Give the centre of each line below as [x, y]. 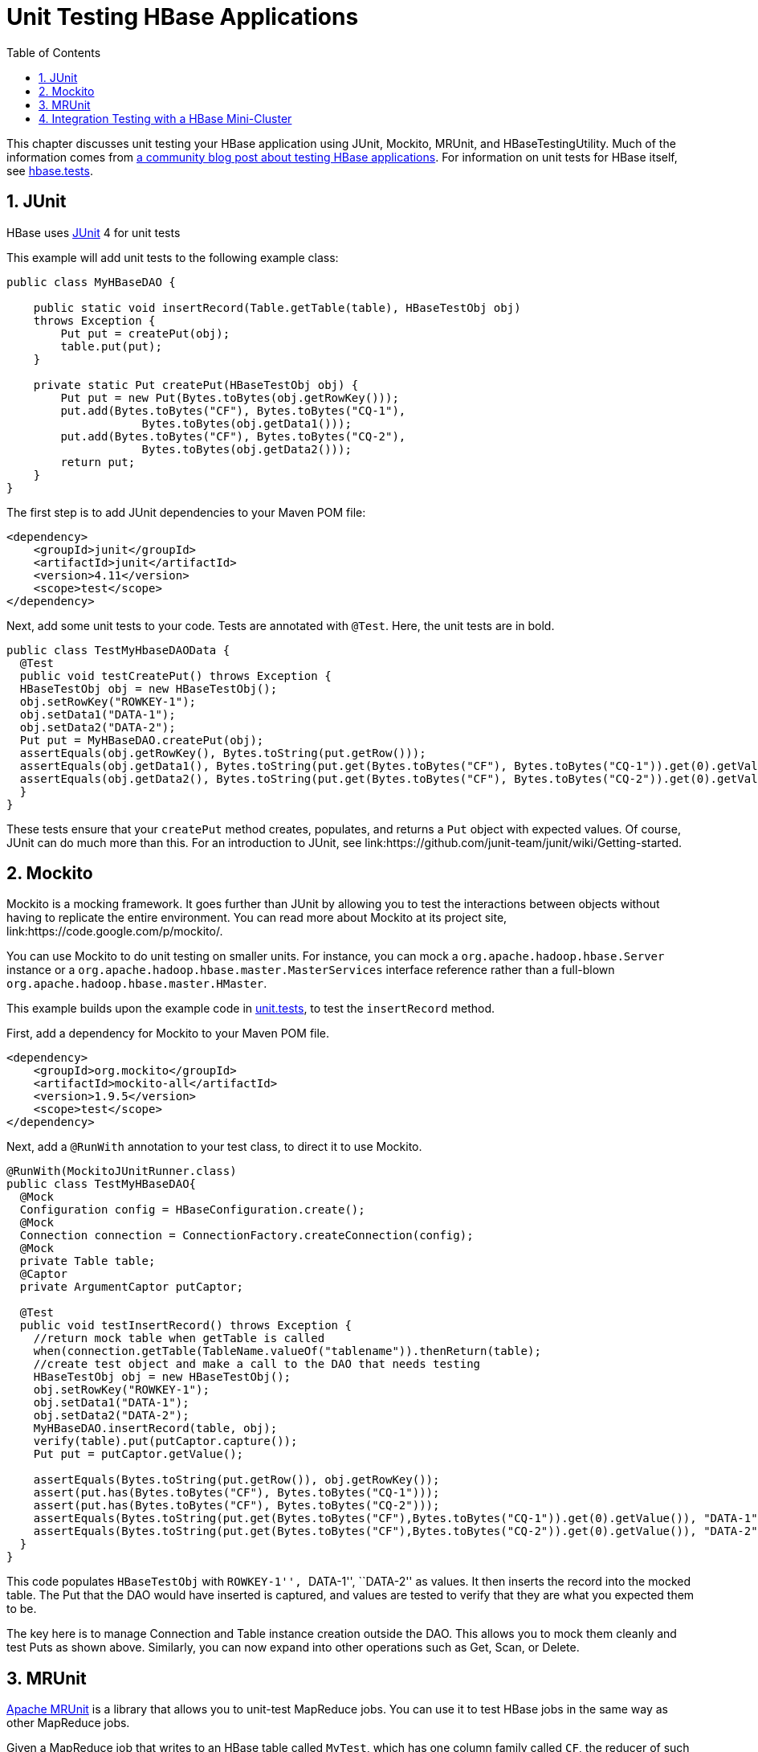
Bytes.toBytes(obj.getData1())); [247, 423]
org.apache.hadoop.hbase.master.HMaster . [137, 984]
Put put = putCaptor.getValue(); [139, 1454]
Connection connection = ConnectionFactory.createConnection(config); [247, 1236]
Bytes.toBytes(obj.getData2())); [247, 449]
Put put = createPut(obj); [145, 333]
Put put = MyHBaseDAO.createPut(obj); [142, 740]
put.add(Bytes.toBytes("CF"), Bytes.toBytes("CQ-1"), [233, 410]
